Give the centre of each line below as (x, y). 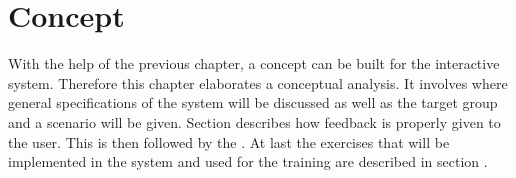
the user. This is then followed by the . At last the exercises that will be (229, 141)
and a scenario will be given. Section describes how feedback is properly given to (254, 121)
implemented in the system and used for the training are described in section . (248, 161)
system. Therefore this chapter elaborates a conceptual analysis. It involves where (258, 82)
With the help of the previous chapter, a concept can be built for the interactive (254, 63)
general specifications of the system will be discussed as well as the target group (253, 102)
